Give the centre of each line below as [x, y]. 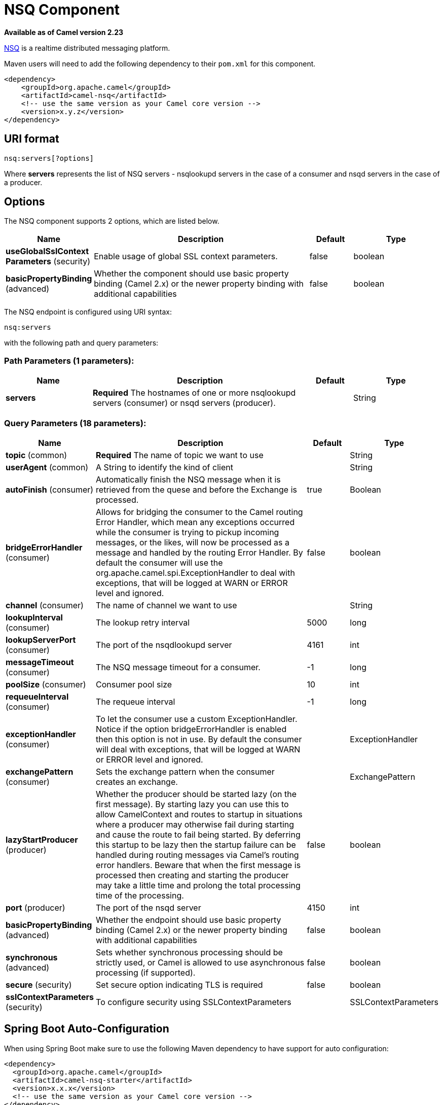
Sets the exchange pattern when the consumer [185, 771]
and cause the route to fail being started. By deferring [198, 834]
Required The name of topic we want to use [180, 455]
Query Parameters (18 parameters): [75, 423]
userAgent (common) [47, 467]
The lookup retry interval [143, 622]
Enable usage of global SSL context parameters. [186, 256]
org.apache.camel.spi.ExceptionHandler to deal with [195, 573]
